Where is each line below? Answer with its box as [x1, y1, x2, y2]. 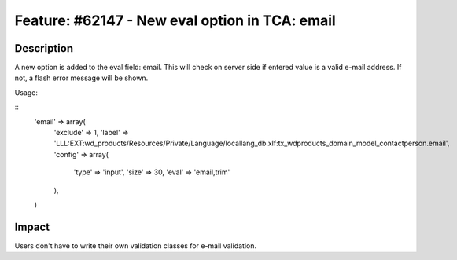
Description [14, 42, 74, 55]
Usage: [14, 87, 39, 97]
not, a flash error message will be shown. [14, 73, 149, 82]
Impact [14, 220, 50, 233]
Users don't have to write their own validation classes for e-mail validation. [14, 240, 257, 251]
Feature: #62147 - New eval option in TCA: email [14, 12, 336, 29]
